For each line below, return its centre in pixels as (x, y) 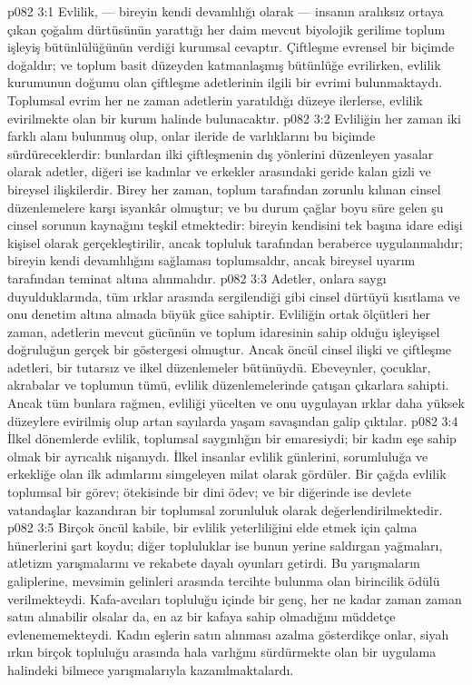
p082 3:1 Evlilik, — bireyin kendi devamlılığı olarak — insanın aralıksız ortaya (226, 11)
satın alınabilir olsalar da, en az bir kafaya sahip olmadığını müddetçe (202, 616)
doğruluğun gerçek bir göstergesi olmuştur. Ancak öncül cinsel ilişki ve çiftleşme (230, 349)
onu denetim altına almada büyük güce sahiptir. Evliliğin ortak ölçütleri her (219, 314)
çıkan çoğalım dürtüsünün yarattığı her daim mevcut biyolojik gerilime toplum (226, 29)
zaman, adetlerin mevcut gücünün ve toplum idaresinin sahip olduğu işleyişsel (224, 331)
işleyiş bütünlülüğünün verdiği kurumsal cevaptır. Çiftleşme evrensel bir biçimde (231, 47)
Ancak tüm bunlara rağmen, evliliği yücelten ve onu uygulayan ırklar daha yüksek (236, 403)
